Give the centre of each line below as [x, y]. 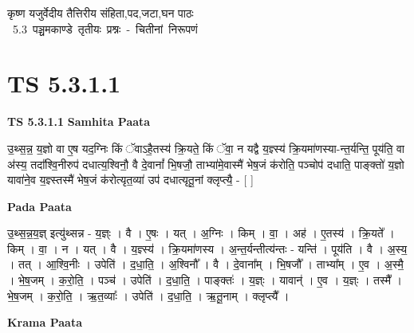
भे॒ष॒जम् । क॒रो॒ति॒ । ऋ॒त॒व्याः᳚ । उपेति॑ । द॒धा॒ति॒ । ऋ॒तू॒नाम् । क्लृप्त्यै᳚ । [148, 295]
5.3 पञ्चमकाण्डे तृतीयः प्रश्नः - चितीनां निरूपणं [105, 28]
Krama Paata [45, 322]
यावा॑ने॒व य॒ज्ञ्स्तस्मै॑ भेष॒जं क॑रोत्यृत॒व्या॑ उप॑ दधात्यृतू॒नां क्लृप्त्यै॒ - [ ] [130, 180]
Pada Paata [39, 206]
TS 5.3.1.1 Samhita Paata [79, 121]
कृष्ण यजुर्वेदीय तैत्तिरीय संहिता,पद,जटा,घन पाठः [101, 13]
